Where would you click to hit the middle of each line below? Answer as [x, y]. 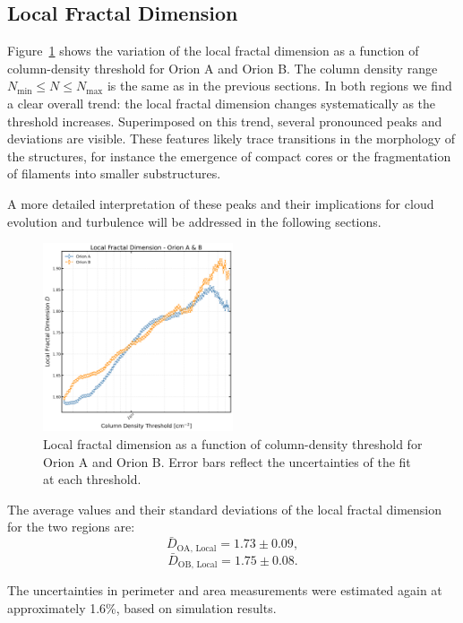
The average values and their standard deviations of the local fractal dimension [225, 509]
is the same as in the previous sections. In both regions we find [279, 86]
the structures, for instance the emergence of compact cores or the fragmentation [229, 156]
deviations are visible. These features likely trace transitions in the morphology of [231, 138]
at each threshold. [92, 479]
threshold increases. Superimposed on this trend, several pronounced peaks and [225, 121]
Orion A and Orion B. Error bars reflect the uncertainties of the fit [227, 461]
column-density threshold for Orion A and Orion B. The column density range [223, 68]
